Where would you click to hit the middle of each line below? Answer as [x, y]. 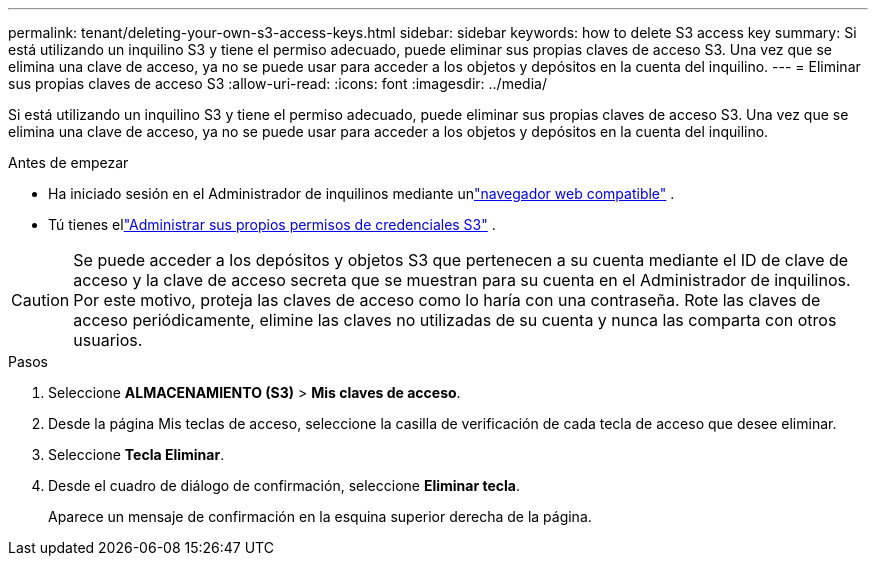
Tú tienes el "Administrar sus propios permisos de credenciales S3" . [272, 224]
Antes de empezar [68, 162]
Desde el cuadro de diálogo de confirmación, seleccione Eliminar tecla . [284, 485]
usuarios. [108, 340]
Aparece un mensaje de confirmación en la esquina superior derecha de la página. [320, 516]
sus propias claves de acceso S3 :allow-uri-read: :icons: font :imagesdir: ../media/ [277, 83]
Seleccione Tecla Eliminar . [136, 454]
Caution [40, 300]
